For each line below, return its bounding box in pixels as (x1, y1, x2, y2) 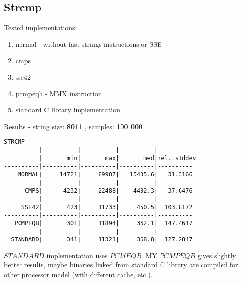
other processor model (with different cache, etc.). (4, 269, 153, 280)
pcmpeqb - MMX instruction (15, 88, 102, 98)
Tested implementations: (4, 22, 77, 33)
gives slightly (197, 250, 236, 260)
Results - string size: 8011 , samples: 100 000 (4, 121, 143, 131)
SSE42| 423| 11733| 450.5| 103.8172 (21, 203, 193, 211)
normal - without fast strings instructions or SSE (15, 39, 162, 49)
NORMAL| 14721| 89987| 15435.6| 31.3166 (18, 171, 193, 178)
